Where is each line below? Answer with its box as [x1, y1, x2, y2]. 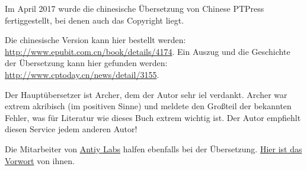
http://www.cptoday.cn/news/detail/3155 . [5, 68, 159, 80]
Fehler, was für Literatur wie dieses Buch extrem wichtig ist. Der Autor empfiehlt [5, 111, 301, 123]
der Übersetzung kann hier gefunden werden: [5, 57, 168, 69]
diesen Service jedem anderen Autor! [5, 123, 137, 135]
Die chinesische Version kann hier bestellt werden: [5, 34, 186, 46]
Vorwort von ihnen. [5, 154, 75, 166]
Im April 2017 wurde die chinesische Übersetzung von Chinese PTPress [5, 2, 264, 14]
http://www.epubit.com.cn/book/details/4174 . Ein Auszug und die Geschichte [5, 45, 290, 57]
